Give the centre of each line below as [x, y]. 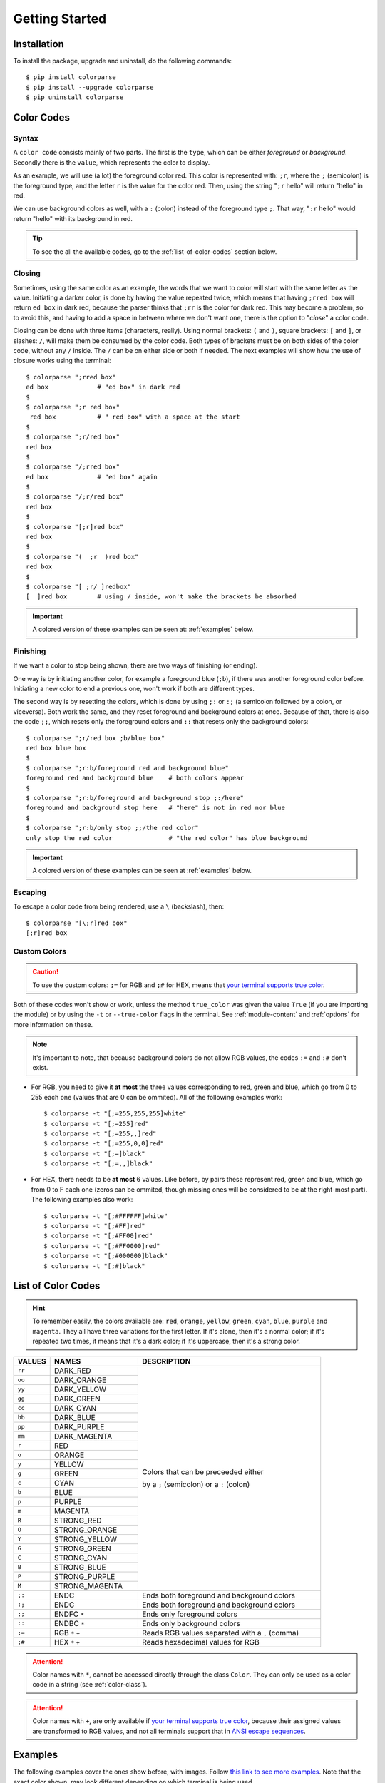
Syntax [26, 138]
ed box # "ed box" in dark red [103, 387]
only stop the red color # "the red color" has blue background [167, 838]
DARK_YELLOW [80, 1389]
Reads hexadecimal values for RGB [200, 1642]
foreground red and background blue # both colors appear [135, 778]
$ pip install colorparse [71, 77]
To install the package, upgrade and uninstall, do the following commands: [122, 61]
